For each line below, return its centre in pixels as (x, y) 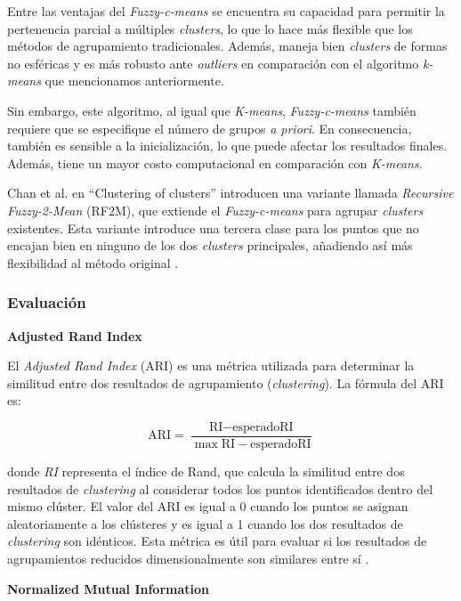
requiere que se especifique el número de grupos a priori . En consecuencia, (210, 128)
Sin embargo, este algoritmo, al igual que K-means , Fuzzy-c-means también (212, 110)
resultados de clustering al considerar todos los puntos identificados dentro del (220, 488)
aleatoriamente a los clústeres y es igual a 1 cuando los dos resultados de (205, 523)
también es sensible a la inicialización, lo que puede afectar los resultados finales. (227, 146)
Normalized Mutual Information (108, 588)
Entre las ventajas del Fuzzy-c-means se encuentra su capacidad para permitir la (226, 11)
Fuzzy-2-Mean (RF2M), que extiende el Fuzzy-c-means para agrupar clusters (215, 210)
